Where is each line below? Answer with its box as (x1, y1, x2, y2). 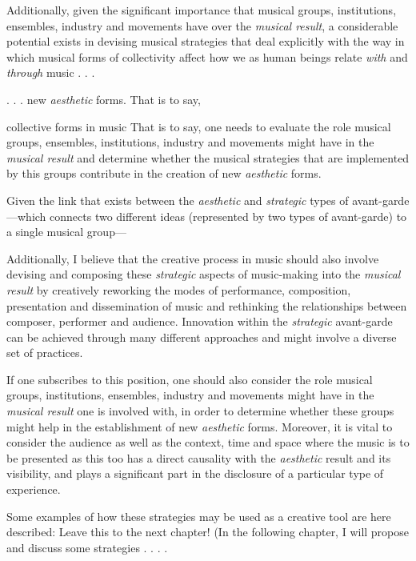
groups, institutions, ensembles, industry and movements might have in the (6, 387, 374, 403)
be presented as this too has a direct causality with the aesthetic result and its (6, 449, 391, 466)
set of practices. (6, 344, 83, 361)
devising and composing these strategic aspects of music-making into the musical (6, 266, 401, 283)
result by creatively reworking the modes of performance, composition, (6, 281, 351, 298)
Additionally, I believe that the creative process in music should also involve (6, 250, 379, 266)
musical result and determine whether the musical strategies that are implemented (6, 149, 410, 166)
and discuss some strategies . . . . (6, 539, 168, 555)
